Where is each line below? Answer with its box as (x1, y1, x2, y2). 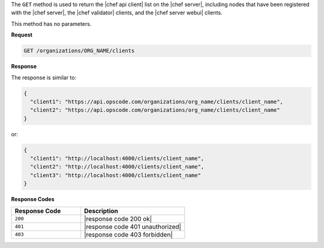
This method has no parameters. (11, 20, 92, 27)
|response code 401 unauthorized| (84, 222, 181, 231)
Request (11, 31, 33, 38)
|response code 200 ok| (84, 214, 152, 223)
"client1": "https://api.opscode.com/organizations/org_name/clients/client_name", (30, 98, 283, 105)
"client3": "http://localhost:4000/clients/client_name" (30, 172, 201, 178)
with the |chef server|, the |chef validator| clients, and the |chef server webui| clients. (11, 9, 223, 16)
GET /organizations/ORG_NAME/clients (23, 47, 135, 54)
